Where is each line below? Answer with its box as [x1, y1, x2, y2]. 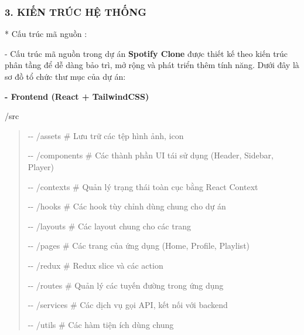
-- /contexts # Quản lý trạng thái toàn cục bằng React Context [28, 180, 258, 192]
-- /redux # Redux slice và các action [28, 259, 163, 271]
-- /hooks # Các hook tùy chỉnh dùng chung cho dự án [28, 200, 226, 212]
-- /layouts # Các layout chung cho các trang [28, 219, 191, 232]
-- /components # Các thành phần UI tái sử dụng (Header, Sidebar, [28, 149, 274, 161]
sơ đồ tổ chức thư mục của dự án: [5, 70, 126, 82]
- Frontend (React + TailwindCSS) [5, 90, 149, 102]
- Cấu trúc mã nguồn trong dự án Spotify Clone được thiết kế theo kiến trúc [5, 47, 288, 59]
